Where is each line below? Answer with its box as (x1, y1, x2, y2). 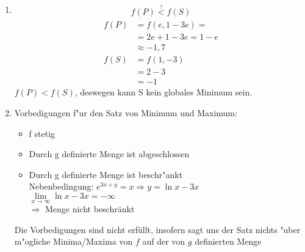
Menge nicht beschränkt (45, 202, 135, 215)
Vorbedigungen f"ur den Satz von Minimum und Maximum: (14, 106, 237, 119)
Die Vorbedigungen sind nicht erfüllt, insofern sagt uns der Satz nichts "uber (14, 223, 301, 235)
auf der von (142, 235, 185, 248)
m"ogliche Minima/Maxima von (14, 235, 133, 248)
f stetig (29, 127, 56, 139)
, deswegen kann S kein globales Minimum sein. (74, 86, 253, 98)
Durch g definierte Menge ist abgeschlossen (29, 147, 190, 160)
